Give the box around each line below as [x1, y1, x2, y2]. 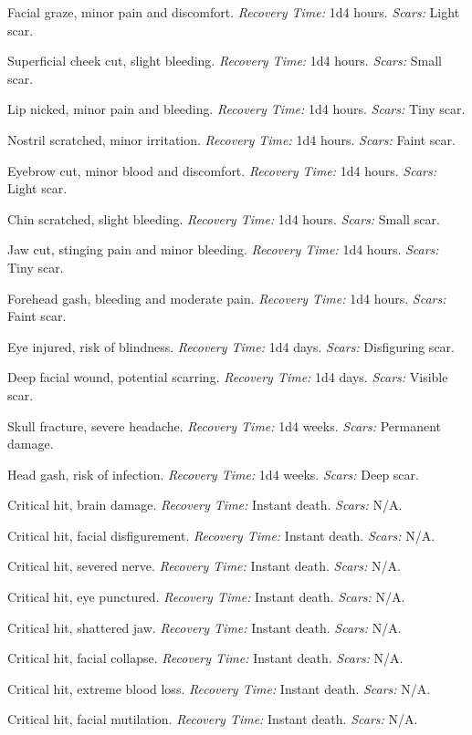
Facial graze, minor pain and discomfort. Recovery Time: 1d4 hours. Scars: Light [7, 3, 460, 21]
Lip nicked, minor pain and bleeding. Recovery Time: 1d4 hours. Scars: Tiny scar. [7, 99, 466, 119]
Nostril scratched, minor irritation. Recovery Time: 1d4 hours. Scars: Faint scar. [7, 129, 456, 149]
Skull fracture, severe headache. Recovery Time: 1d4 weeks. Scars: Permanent [7, 416, 441, 435]
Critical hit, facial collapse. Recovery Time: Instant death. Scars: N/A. [7, 648, 404, 668]
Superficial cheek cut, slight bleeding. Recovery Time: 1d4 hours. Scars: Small [7, 51, 442, 70]
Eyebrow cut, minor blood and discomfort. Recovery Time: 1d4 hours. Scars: [7, 160, 437, 180]
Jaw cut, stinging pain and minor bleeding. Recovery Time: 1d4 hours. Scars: [7, 240, 439, 259]
